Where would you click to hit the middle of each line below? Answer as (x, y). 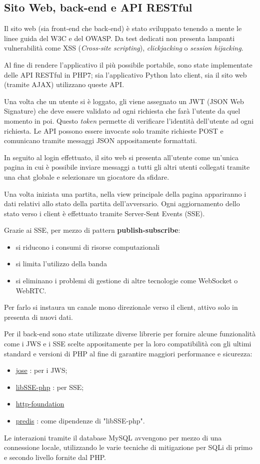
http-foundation (40, 404)
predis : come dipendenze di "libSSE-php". (80, 421)
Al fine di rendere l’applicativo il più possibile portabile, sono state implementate (128, 64)
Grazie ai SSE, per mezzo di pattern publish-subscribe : (92, 230)
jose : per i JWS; (41, 370)
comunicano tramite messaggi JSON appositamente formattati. (100, 140)
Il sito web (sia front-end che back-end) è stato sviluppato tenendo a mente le (123, 28)
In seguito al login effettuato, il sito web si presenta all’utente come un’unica (121, 157)
